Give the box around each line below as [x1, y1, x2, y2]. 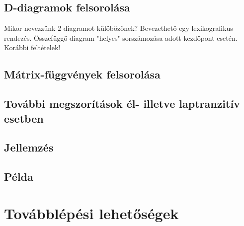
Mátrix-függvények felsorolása [4, 67, 161, 82]
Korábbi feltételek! [4, 42, 61, 53]
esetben [4, 110, 44, 126]
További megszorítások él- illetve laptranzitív [4, 96, 240, 111]
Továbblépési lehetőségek [4, 203, 179, 223]
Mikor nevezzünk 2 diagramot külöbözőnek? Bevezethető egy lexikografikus [4, 23, 233, 33]
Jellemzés [4, 140, 54, 155]
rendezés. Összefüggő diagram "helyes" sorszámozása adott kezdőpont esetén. [4, 32, 238, 43]
